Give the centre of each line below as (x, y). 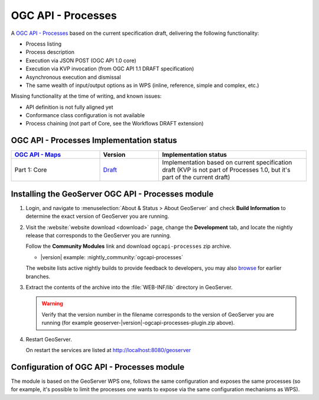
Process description (50, 52)
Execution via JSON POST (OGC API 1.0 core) (81, 60)
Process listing (44, 44)
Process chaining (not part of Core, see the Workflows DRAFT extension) (115, 124)
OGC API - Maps (38, 155)
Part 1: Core (31, 170)
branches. (38, 276)
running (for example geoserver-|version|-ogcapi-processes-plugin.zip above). (138, 323)
